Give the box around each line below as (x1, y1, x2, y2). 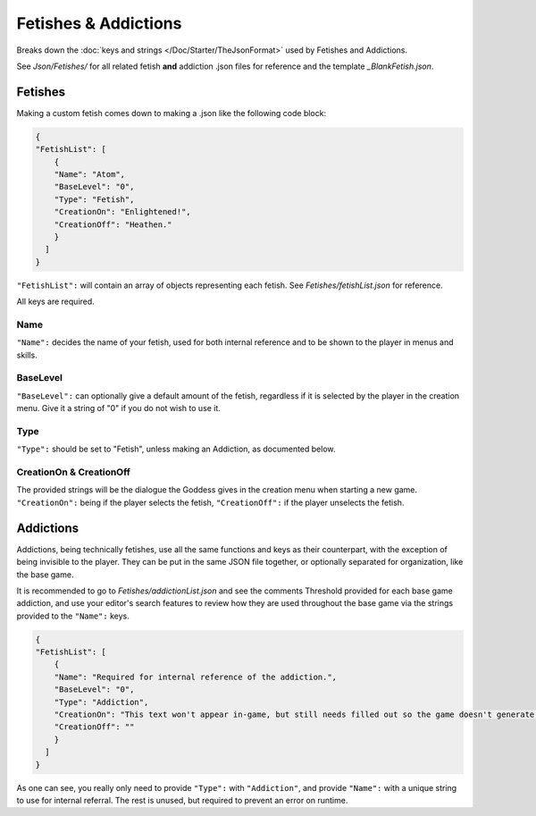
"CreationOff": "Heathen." (54, 219, 173, 230)
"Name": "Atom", (54, 170, 125, 179)
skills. (16, 349, 38, 360)
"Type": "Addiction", (54, 697, 149, 707)
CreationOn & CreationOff (16, 466, 131, 478)
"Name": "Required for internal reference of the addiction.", (54, 671, 338, 682)
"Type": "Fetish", (54, 194, 135, 205)
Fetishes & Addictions (16, 13, 182, 33)
